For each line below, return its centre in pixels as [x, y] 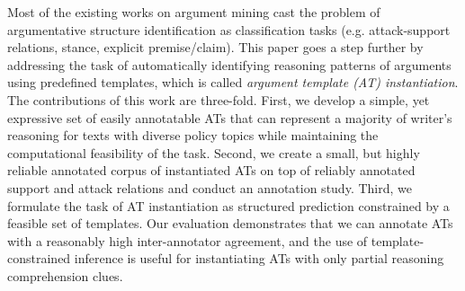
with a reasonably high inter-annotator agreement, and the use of [188, 240]
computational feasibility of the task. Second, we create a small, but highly [214, 152]
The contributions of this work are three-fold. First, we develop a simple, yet [219, 99]
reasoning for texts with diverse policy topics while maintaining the [193, 135]
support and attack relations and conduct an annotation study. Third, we [210, 187]
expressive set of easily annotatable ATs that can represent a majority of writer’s [230, 117]
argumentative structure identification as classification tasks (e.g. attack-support [229, 29]
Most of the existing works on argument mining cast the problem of [194, 12]
